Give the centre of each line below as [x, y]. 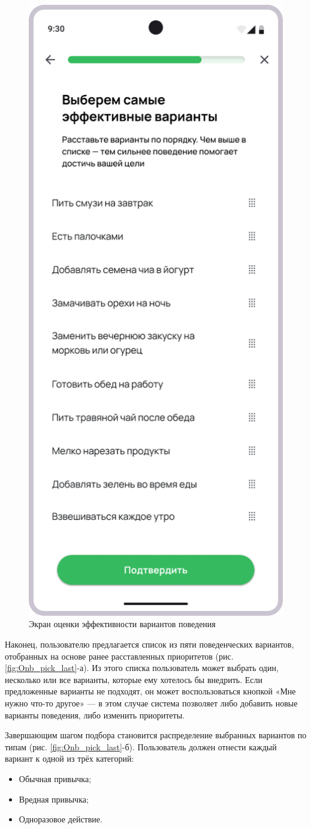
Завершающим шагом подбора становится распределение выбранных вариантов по [156, 735]
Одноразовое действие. [61, 819]
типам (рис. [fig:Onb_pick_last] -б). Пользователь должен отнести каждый [141, 746]
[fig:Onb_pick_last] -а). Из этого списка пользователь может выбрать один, [142, 668]
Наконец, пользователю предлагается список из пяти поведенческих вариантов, [150, 644]
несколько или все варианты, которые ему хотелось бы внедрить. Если [134, 679]
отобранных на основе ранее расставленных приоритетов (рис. [119, 656]
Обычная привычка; [55, 778]
